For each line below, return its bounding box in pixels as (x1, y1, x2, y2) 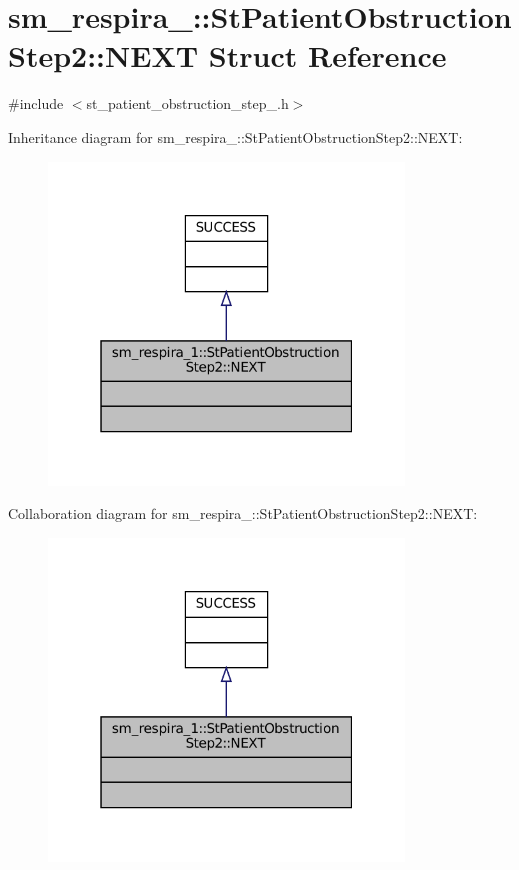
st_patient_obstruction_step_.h (86, 93, 289, 114)
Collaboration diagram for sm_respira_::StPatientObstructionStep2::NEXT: (8, 503, 478, 524)
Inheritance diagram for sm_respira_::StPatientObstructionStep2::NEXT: (8, 126, 463, 147)
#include (8, 93, 64, 114)
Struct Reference (208, 35, 447, 76)
